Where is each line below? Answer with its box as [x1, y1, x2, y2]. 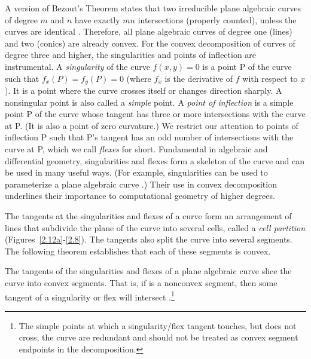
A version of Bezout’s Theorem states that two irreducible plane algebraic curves [5, 2, 301, 14]
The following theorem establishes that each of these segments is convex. [5, 244, 271, 257]
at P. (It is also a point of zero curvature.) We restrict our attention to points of [5, 119, 298, 131]
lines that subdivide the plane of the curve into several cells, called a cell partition [5, 221, 306, 234]
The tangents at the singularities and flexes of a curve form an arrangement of [5, 209, 292, 222]
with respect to [242, 72, 298, 84]
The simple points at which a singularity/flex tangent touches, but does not [19, 319, 297, 332]
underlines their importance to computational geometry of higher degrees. [5, 189, 275, 202]
